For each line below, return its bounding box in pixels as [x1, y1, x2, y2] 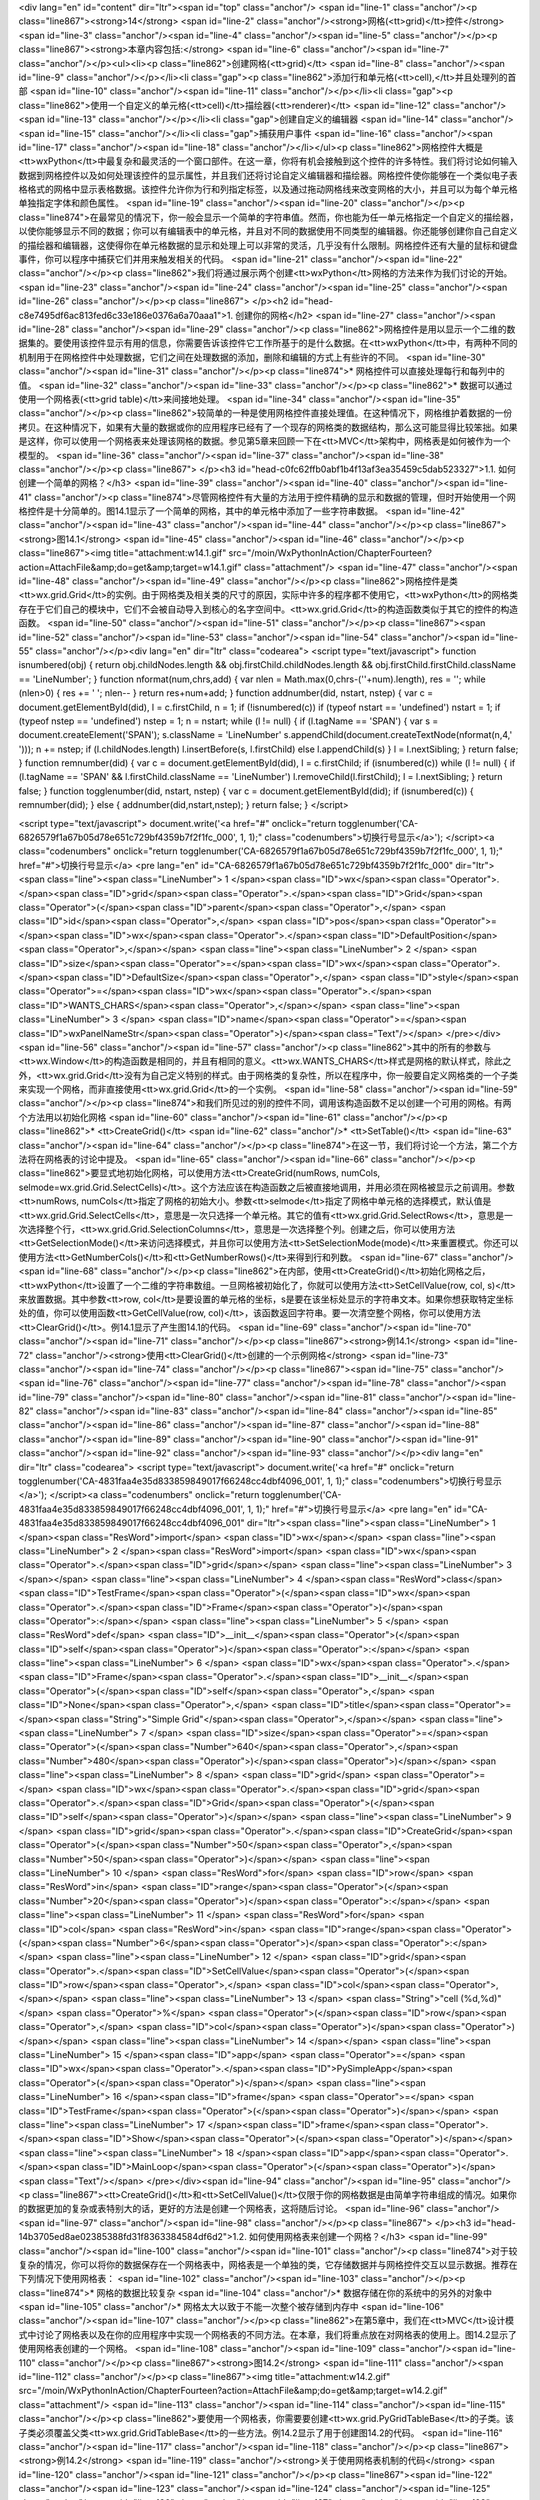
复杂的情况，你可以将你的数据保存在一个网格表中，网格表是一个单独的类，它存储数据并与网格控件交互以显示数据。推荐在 [18, 2258, 518, 2270]
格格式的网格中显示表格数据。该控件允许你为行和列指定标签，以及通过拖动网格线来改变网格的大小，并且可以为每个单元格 [18, 183, 518, 195]
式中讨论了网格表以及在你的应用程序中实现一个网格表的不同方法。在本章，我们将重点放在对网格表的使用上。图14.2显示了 [18, 2328, 517, 2340]
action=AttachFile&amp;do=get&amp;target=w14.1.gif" [18, 561, 242, 573]
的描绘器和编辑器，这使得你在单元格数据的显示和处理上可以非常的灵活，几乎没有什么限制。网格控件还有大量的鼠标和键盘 [18, 239, 518, 251]
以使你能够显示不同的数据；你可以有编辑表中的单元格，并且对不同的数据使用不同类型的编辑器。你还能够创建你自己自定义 [18, 225, 518, 237]
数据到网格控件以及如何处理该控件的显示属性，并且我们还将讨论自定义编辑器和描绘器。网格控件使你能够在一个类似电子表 [18, 169, 518, 181]
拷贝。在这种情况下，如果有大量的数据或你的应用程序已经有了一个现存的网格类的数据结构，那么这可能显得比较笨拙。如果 [18, 421, 518, 433]
